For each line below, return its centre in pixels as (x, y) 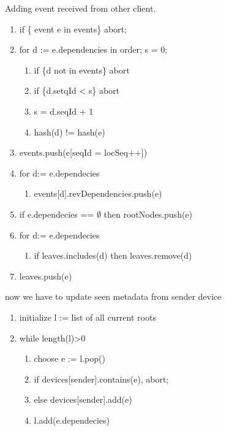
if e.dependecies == (57, 214)
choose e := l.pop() (70, 358)
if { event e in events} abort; (73, 29)
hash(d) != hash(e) (70, 132)
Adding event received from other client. (81, 8)
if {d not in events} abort (82, 70)
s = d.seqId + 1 (64, 111)
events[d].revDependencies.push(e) (98, 193)
